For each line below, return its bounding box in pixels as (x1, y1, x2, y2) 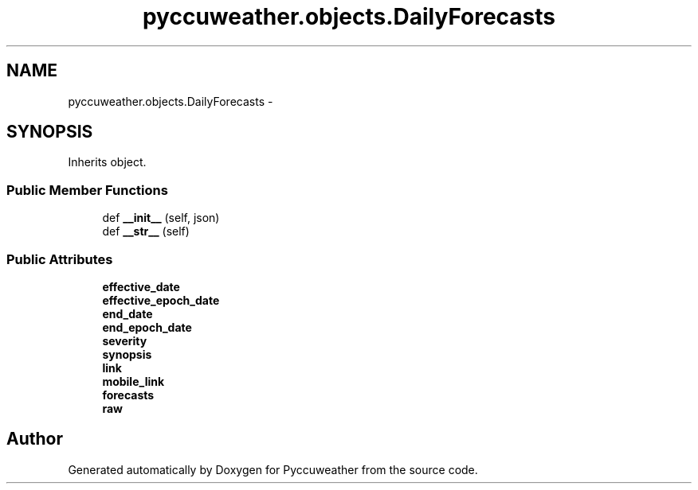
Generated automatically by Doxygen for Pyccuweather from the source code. (68, 462, 478, 476)
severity (102, 333, 147, 348)
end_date (102, 306, 153, 321)
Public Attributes (6, 251, 113, 267)
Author (6, 429, 63, 449)
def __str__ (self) (102, 224, 190, 239)
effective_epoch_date (102, 293, 220, 307)
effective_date (102, 279, 180, 294)
